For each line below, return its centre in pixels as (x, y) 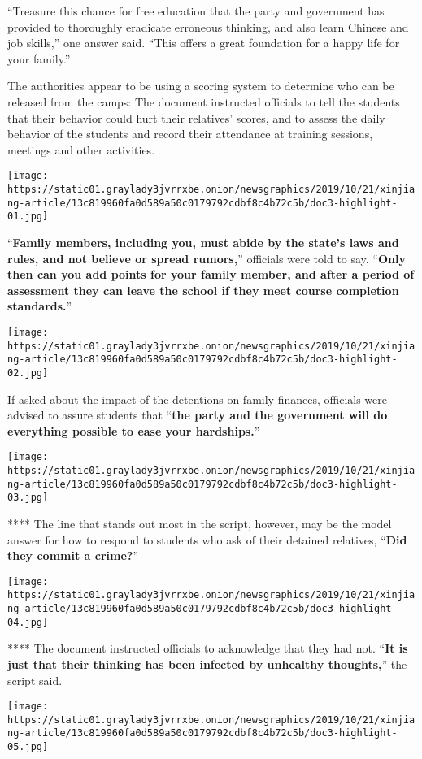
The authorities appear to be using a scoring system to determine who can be (201, 86)
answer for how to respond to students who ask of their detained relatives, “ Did (207, 539)
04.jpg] (28, 622)
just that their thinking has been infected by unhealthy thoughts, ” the (207, 664)
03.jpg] (28, 498)
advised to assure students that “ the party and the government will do (198, 415)
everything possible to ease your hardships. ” (134, 430)
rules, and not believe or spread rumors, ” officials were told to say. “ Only (207, 258)
